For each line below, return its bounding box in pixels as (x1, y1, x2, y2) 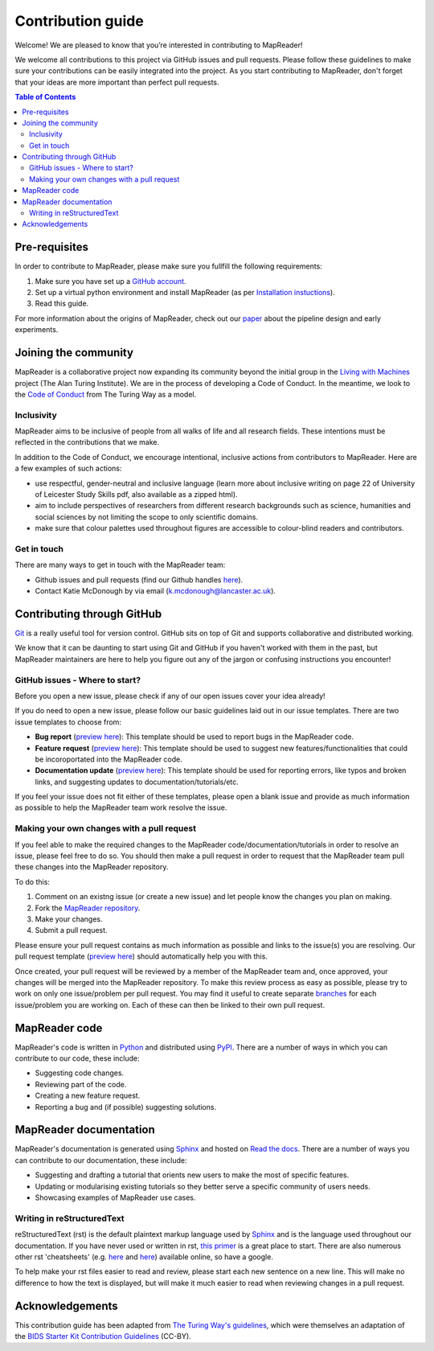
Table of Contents (14, 92, 76, 102)
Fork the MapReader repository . (35, 903, 141, 913)
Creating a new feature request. (35, 1090, 141, 1101)
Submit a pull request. (35, 926, 108, 935)
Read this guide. (35, 298, 89, 309)
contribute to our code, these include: (14, 1053, 140, 1063)
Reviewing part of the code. (35, 1079, 127, 1089)
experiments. (14, 325, 59, 335)
